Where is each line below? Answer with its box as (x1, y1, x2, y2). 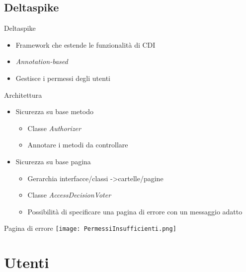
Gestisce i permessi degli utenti (15, 72, 110, 83)
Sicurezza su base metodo (15, 106, 93, 117)
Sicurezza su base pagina (15, 156, 91, 166)
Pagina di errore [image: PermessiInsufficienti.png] (4, 223, 176, 233)
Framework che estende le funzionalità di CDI (15, 39, 156, 50)
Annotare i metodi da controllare (27, 139, 128, 150)
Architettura (4, 89, 42, 100)
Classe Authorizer (27, 123, 81, 133)
